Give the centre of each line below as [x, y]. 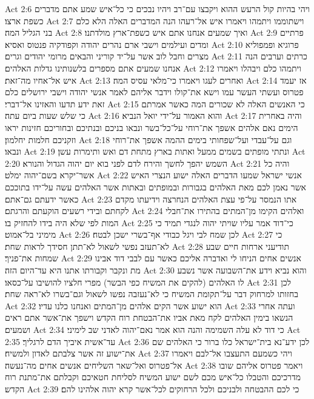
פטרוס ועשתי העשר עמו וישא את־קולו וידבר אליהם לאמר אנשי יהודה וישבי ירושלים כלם [154, 92]
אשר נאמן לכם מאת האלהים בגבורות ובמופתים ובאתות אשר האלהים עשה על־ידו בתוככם [156, 186]
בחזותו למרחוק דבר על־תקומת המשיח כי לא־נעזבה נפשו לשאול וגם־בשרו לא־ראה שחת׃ [152, 294]
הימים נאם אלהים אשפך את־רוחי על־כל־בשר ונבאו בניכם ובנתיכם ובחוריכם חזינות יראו [152, 127]
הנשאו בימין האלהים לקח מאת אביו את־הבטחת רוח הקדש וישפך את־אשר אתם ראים [149, 317]
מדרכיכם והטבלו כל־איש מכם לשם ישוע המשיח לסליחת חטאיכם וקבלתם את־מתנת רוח [153, 377]
